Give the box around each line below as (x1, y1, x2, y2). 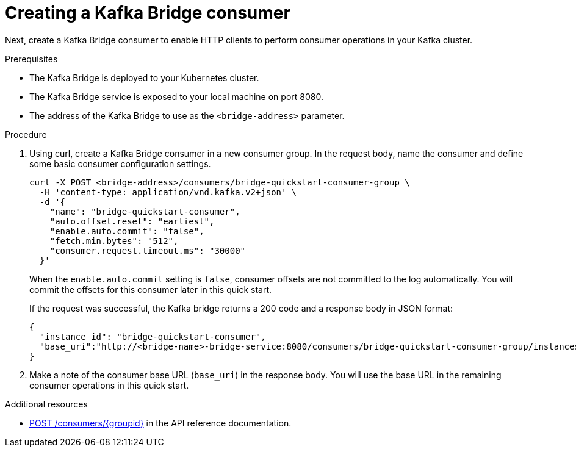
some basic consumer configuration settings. (29, 158, 211, 169)
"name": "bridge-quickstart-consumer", (49, 206, 240, 217)
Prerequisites (5, 53, 58, 64)
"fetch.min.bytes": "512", (49, 235, 179, 246)
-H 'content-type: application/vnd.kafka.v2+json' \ (39, 187, 297, 197)
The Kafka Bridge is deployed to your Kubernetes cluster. (29, 72, 259, 83)
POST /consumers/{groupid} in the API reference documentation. (29, 417, 292, 428)
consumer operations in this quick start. (29, 379, 189, 390)
